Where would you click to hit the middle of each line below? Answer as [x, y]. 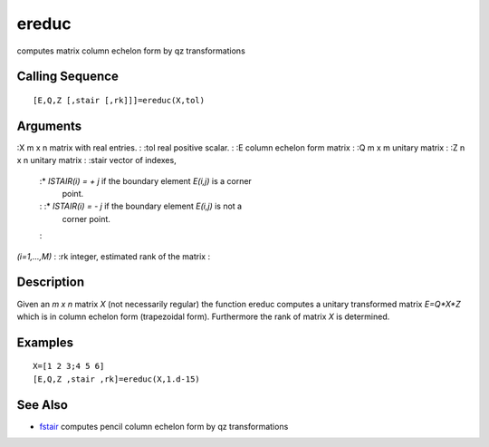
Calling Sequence [68, 77]
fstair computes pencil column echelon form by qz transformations [164, 426]
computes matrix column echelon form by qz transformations [131, 51]
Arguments [49, 126]
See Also [42, 405]
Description [51, 282]
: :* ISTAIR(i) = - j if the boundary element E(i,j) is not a [141, 206]
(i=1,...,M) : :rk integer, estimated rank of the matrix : [114, 256]
